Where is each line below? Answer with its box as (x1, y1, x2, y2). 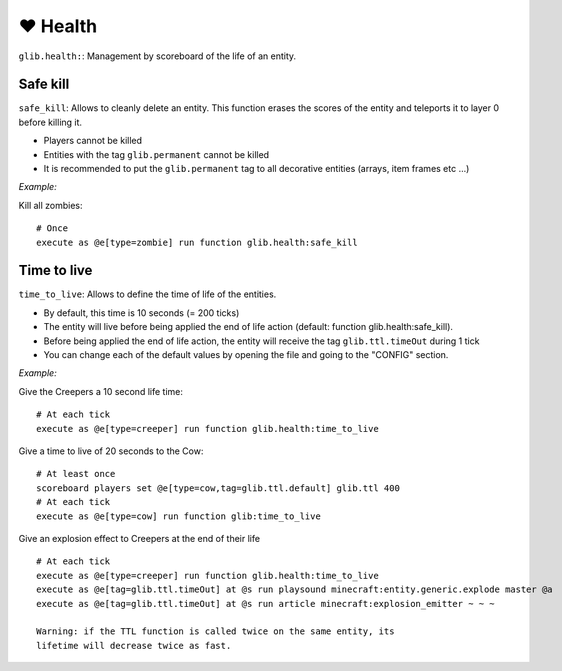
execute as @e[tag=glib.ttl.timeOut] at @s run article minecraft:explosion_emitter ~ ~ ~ (36, 598, 495, 609)
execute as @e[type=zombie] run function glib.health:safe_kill (36, 236, 359, 248)
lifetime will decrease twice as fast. (36, 640, 232, 651)
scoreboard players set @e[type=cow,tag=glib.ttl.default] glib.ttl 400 (36, 482, 400, 494)
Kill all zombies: (18, 199, 84, 211)
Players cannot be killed (43, 135, 143, 147)
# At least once (36, 468, 116, 480)
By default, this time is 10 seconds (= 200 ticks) (43, 306, 240, 319)
